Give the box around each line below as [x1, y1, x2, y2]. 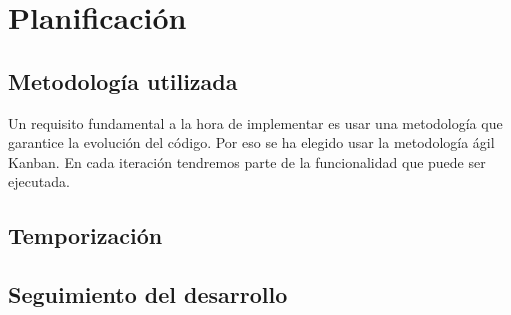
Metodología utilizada [8, 65, 238, 96]
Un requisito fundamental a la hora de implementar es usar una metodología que [8, 112, 503, 133]
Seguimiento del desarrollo [8, 279, 288, 310]
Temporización [8, 220, 163, 251]
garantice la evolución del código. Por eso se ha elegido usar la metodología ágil [8, 132, 495, 153]
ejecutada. [8, 171, 70, 192]
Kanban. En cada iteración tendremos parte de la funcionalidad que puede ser [8, 151, 486, 172]
